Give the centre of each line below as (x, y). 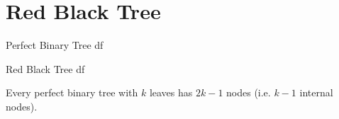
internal (316, 92)
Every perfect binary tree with (72, 92)
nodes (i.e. (249, 92)
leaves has (171, 92)
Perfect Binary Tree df (55, 45)
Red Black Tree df (45, 68)
